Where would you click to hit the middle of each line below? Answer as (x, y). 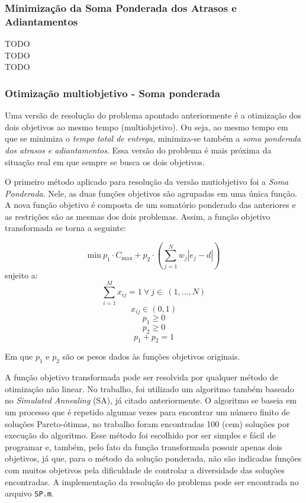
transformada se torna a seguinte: (65, 228)
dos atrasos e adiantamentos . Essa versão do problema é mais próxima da (138, 150)
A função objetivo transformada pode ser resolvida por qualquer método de (141, 377)
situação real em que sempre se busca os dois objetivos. (105, 161)
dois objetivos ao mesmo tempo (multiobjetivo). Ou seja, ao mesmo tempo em (146, 126)
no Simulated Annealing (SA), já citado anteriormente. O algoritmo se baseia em (151, 400)
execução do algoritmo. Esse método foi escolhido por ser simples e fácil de (140, 435)
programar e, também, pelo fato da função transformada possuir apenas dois (144, 446)
